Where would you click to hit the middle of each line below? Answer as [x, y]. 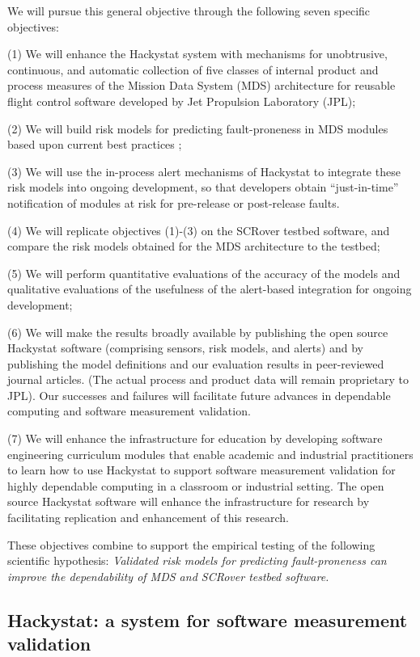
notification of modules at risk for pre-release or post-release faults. [174, 202]
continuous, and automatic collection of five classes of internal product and [193, 69]
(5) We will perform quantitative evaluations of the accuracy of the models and [204, 273]
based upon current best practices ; [95, 144]
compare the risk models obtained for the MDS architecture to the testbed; [194, 246]
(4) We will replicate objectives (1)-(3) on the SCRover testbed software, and [199, 230]
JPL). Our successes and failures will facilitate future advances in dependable [199, 395]
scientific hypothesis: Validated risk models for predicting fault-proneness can [197, 560]
